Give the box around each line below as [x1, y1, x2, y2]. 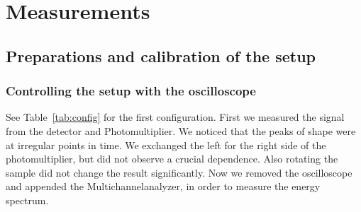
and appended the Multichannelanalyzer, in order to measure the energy [6, 179, 321, 194]
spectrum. [6, 192, 49, 207]
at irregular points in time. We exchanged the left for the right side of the [6, 137, 326, 152]
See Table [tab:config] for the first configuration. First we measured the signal [6, 110, 345, 124]
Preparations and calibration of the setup [6, 45, 316, 66]
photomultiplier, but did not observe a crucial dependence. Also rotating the [6, 151, 338, 166]
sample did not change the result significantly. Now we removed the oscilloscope [6, 165, 352, 179]
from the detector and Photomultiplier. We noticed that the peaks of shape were [6, 123, 356, 138]
